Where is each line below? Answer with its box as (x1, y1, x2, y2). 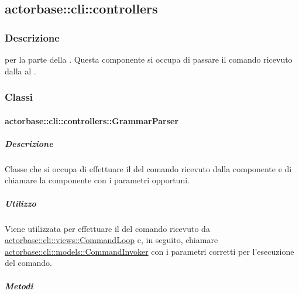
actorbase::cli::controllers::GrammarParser (5, 114, 179, 127)
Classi (5, 90, 33, 104)
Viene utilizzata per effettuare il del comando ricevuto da (5, 222, 210, 234)
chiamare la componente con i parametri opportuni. (5, 174, 190, 186)
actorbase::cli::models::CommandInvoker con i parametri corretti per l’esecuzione (5, 245, 294, 257)
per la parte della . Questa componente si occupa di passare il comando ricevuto (5, 53, 293, 65)
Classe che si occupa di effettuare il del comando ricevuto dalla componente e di (5, 162, 292, 175)
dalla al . (5, 64, 36, 77)
